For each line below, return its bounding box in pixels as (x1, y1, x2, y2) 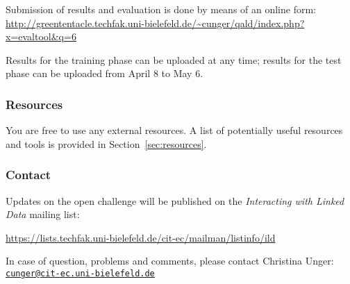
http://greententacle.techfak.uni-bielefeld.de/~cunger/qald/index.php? (6, 15, 305, 30)
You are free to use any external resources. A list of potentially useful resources (6, 123, 343, 137)
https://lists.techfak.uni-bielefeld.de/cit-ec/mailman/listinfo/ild (6, 230, 276, 244)
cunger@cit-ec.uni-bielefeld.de (6, 268, 155, 278)
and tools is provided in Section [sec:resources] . (6, 136, 207, 151)
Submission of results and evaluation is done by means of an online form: (6, 2, 317, 16)
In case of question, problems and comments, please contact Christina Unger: (6, 253, 334, 268)
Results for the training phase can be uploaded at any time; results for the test (6, 52, 342, 67)
